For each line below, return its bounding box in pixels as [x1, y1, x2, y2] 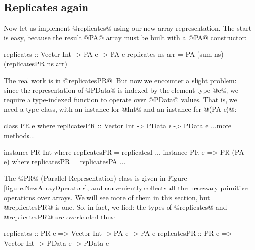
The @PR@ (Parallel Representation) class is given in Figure [4, 173, 187, 183]
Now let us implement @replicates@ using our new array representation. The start [4, 23, 252, 33]
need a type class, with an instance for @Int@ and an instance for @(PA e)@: [4, 104, 237, 114]
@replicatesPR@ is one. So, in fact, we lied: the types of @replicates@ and [4, 202, 227, 212]
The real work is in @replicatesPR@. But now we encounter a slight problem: [4, 75, 237, 85]
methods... [4, 130, 35, 140]
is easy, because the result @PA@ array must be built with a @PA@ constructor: [4, 32, 247, 42]
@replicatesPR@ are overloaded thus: [4, 211, 115, 221]
